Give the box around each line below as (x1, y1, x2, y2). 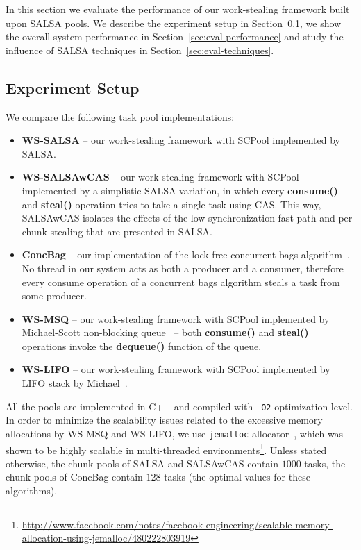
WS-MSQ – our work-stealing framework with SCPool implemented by (22, 311, 330, 326)
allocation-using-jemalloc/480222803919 (22, 531, 191, 545)
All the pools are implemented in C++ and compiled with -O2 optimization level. (6, 399, 353, 413)
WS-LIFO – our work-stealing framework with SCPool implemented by (22, 362, 330, 376)
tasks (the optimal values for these (164, 469, 310, 484)
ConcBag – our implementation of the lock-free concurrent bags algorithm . (22, 247, 350, 262)
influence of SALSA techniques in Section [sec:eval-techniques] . (6, 42, 274, 57)
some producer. (22, 288, 87, 303)
